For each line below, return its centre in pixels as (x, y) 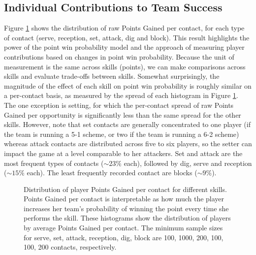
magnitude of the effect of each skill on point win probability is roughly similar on (128, 85)
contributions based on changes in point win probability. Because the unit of (119, 56)
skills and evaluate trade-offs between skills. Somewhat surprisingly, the (112, 76)
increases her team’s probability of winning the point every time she (126, 208)
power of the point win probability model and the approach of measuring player (124, 47)
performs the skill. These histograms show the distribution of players (127, 218)
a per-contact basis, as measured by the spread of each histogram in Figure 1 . (121, 95)
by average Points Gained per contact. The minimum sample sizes (123, 228)
